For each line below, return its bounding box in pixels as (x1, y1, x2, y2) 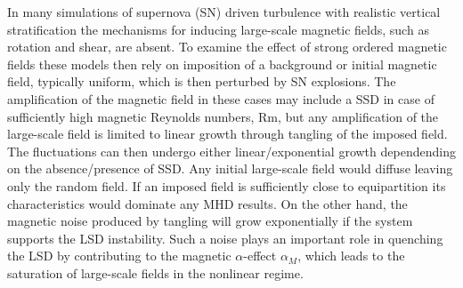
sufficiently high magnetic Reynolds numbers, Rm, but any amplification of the (7, 107, 439, 125)
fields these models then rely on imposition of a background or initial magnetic (7, 54, 437, 73)
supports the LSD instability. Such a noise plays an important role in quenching (7, 228, 443, 247)
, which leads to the (297, 246, 405, 265)
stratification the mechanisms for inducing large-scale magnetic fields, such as (7, 20, 429, 38)
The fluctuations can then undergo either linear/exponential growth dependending (7, 141, 456, 160)
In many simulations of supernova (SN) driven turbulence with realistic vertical (7, 3, 441, 20)
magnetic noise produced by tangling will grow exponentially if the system (7, 212, 413, 230)
